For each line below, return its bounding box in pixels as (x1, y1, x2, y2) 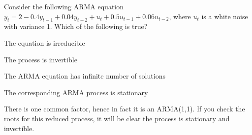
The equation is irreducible (4, 37, 85, 48)
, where (169, 11, 191, 21)
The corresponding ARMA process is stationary (4, 87, 148, 97)
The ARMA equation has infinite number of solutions (4, 71, 165, 81)
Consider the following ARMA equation (4, 1, 124, 11)
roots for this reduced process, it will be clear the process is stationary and (4, 113, 230, 123)
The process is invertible (4, 54, 77, 64)
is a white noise (201, 11, 248, 21)
